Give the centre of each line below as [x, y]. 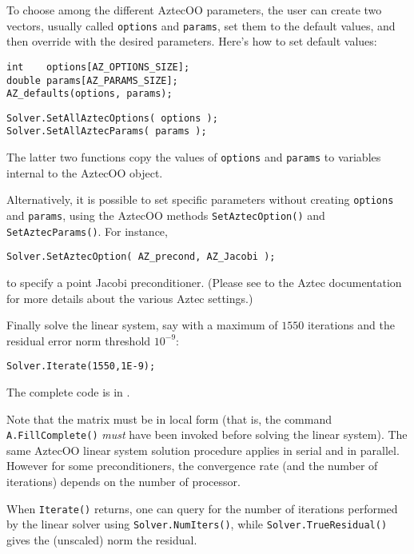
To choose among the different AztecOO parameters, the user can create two [194, 10]
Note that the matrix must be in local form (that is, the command [169, 418]
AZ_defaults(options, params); [90, 94]
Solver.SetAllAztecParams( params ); [107, 132]
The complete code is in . [68, 392]
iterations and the [351, 325]
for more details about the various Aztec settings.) [130, 298]
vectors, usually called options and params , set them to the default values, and [201, 25]
